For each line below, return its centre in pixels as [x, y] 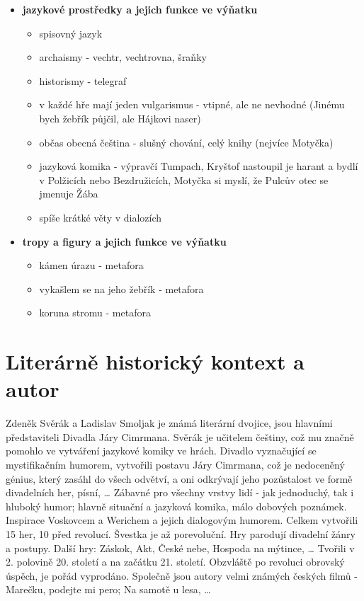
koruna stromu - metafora [95, 313]
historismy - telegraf [83, 80]
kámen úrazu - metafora [91, 265]
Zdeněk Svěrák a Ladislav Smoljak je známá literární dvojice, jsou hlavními [169, 423]
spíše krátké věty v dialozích [101, 217]
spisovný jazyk [71, 33]
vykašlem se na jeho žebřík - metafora [121, 288]
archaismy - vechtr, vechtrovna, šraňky [123, 57]
